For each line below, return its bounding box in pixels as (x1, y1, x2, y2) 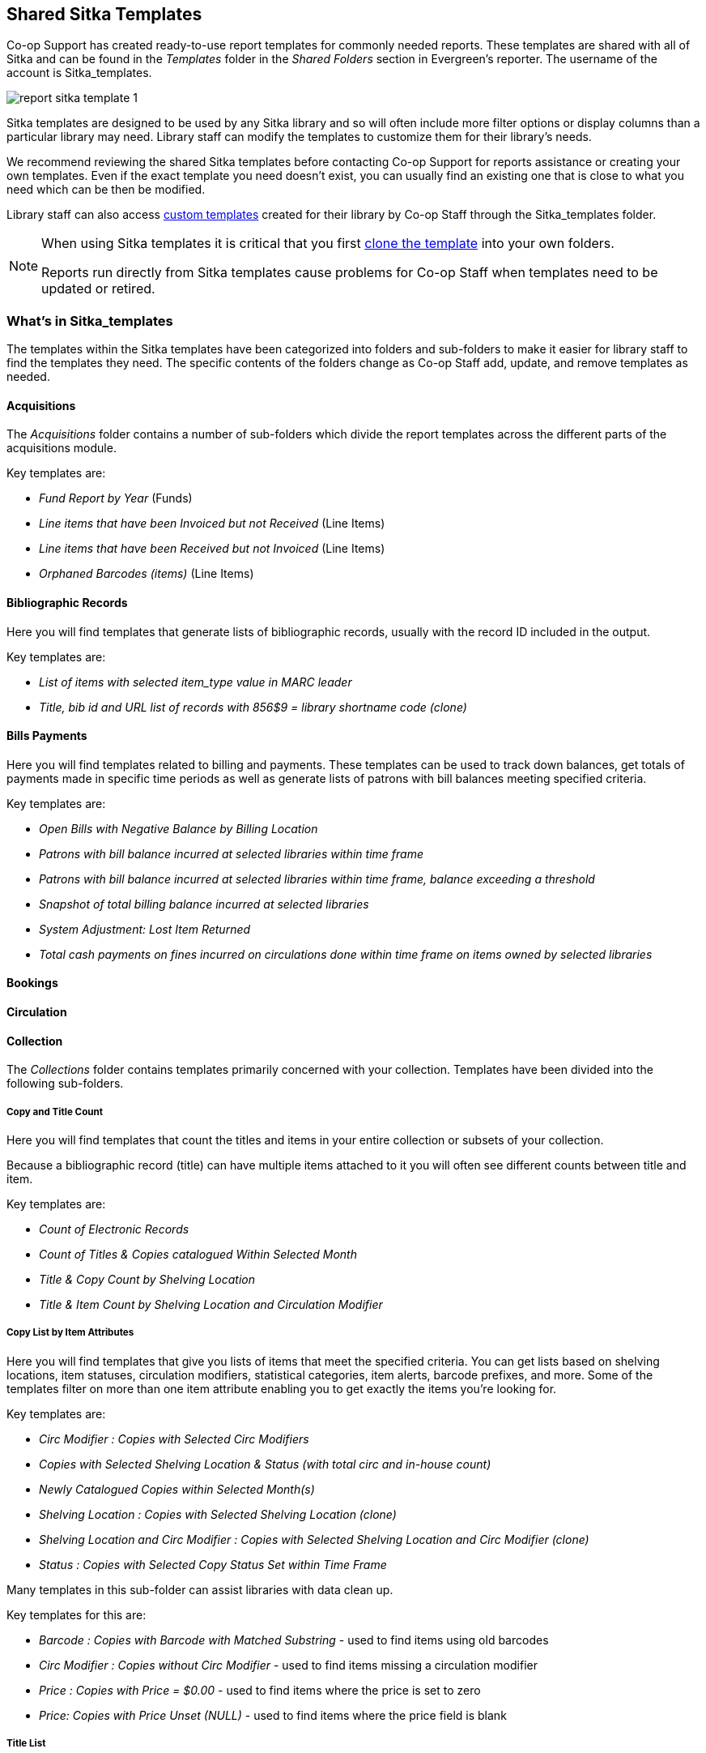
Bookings (6, 976, 58, 990)
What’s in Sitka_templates (6, 312, 173, 329)
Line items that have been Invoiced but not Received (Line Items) (39, 516, 385, 531)
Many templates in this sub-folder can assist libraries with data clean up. (6, 1582, 393, 1597)
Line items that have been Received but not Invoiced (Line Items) (39, 541, 385, 556)
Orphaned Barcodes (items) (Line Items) (39, 567, 254, 581)
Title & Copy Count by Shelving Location (39, 1272, 255, 1287)
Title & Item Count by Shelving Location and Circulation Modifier (39, 1298, 383, 1312)
